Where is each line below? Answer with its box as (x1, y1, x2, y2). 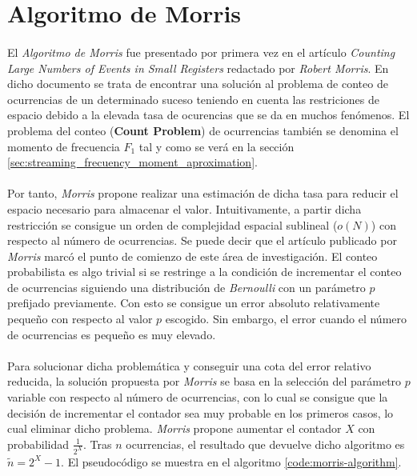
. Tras (83, 435, 112, 452)
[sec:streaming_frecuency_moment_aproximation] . (7, 154, 258, 170)
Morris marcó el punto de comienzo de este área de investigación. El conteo (7, 247, 378, 264)
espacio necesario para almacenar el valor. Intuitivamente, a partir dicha (7, 200, 362, 217)
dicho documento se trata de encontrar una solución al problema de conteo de (7, 75, 388, 92)
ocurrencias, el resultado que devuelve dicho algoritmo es (126, 435, 405, 452)
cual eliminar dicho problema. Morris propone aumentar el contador (7, 420, 342, 437)
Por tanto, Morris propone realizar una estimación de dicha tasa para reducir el (7, 185, 399, 202)
